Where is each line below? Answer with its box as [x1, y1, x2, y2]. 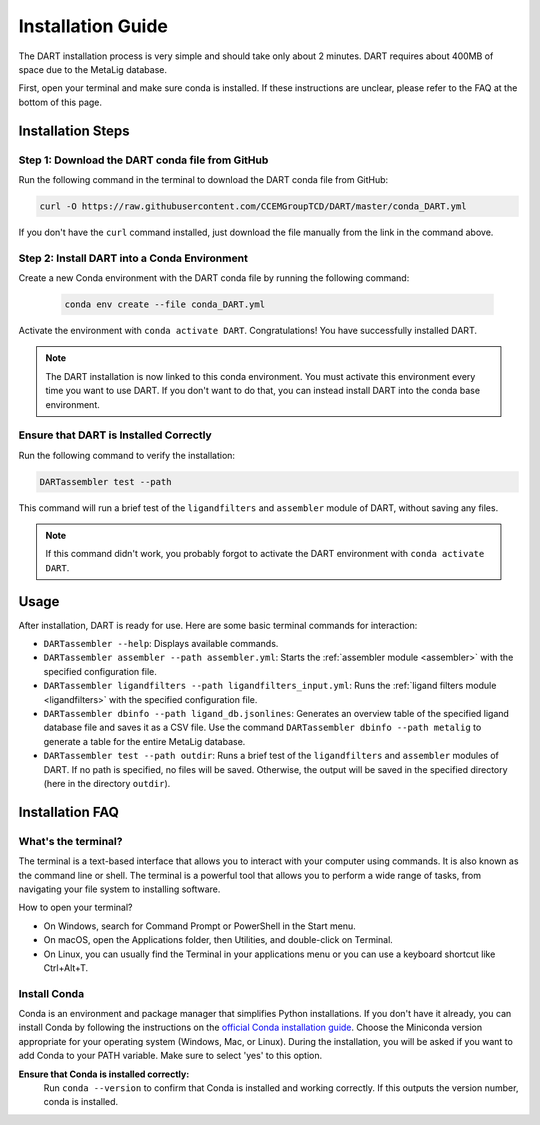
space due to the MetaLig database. [18, 63, 167, 75]
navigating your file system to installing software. [18, 883, 221, 895]
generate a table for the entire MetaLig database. [43, 735, 246, 747]
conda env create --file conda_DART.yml [64, 298, 265, 310]
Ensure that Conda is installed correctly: [18, 1068, 190, 1080]
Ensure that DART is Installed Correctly [18, 428, 212, 442]
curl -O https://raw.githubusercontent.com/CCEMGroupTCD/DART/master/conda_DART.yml [39, 200, 467, 212]
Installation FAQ [18, 803, 120, 820]
